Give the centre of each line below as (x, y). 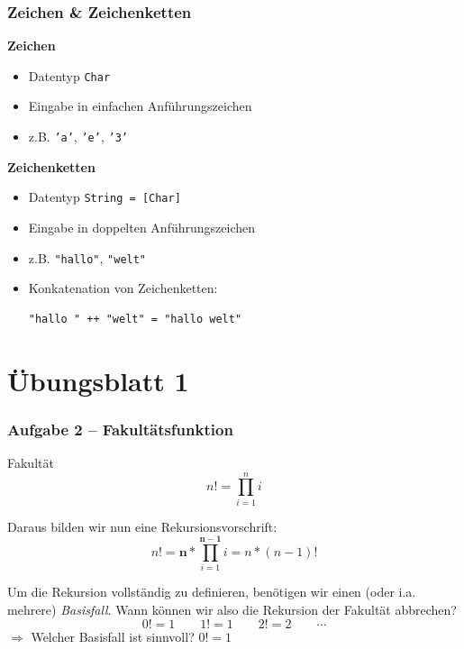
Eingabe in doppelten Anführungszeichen (141, 227)
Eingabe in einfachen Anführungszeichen (140, 106)
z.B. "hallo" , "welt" (87, 257)
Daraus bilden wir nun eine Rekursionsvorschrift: (142, 526)
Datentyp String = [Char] (105, 197)
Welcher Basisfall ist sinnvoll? (113, 636)
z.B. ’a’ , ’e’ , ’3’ (78, 137)
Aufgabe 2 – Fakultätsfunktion (120, 429)
